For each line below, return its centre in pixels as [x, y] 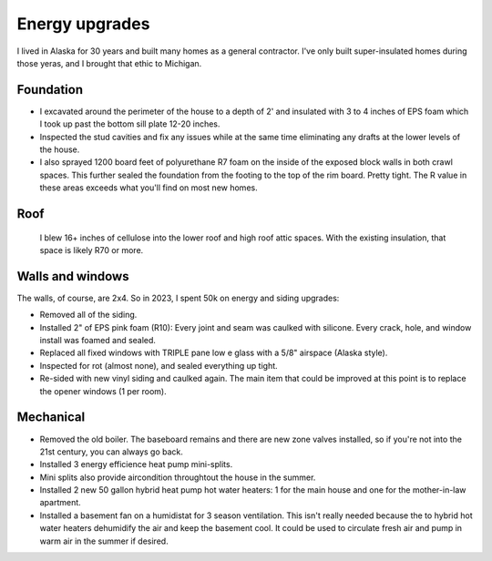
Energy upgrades [83, 24]
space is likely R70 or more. [92, 250]
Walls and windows [73, 276]
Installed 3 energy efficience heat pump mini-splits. [136, 464]
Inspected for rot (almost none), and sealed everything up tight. [159, 365]
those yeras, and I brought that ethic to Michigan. [109, 63]
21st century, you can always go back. [112, 452]
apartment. [60, 503]
